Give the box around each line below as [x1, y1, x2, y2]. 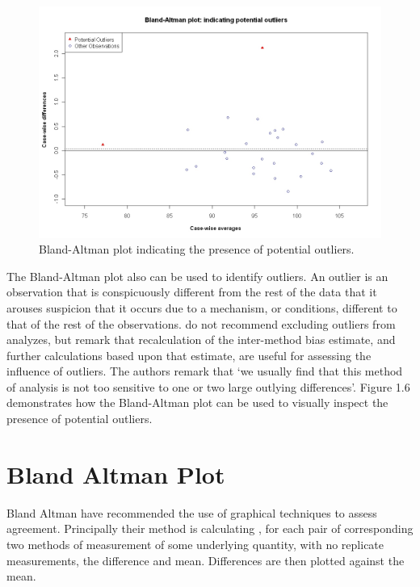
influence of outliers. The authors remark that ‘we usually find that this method [6, 363, 403, 379]
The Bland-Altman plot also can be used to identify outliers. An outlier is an [6, 267, 388, 284]
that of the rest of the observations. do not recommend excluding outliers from [6, 315, 396, 332]
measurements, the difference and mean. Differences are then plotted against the [6, 551, 405, 568]
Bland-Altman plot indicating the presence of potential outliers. [39, 241, 355, 258]
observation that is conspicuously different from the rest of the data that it [6, 283, 377, 300]
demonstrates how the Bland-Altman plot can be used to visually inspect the [6, 394, 388, 411]
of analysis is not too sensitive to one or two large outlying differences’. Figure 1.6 [6, 378, 410, 395]
